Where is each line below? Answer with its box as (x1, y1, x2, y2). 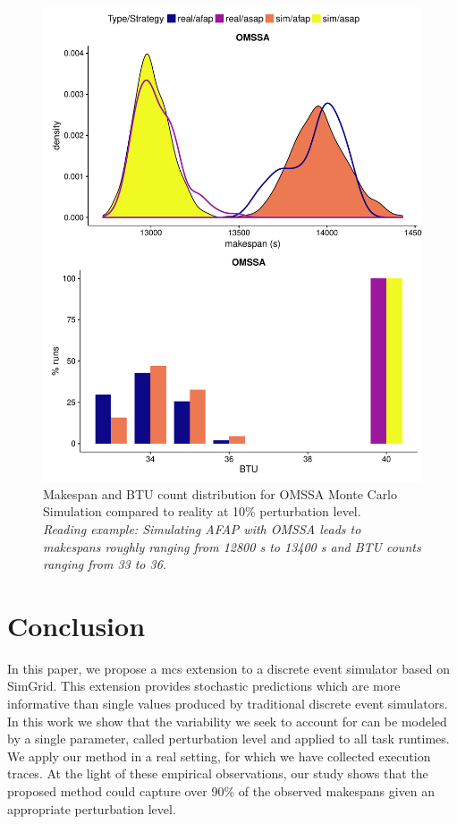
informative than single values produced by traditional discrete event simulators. (7, 694, 448, 712)
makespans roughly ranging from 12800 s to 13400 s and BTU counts (43, 537, 421, 556)
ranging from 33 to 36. (43, 555, 167, 573)
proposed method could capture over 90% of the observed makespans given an (7, 781, 436, 800)
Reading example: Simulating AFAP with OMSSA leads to (43, 519, 361, 538)
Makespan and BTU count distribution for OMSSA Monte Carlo (43, 484, 398, 503)
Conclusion (7, 607, 146, 643)
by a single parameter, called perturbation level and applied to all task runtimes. (7, 729, 450, 748)
